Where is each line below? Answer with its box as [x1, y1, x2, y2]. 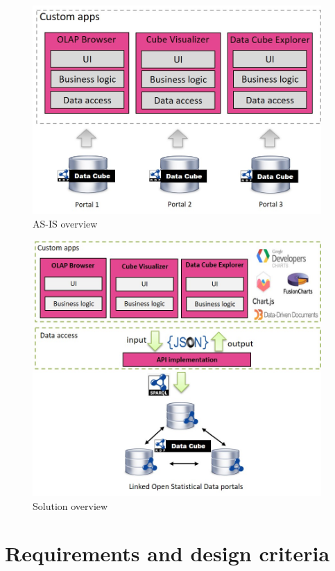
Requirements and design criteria [5, 539, 330, 568]
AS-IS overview [33, 216, 98, 230]
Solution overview [33, 498, 108, 513]
